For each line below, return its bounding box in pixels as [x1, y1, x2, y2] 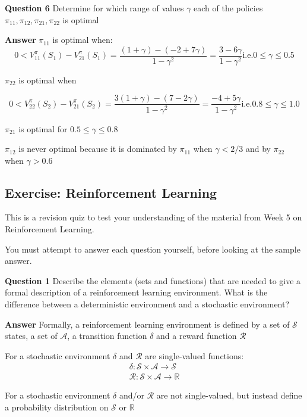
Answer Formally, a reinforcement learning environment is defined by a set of [5, 318, 290, 330]
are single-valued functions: [145, 349, 244, 362]
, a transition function [67, 329, 147, 342]
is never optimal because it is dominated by [18, 142, 177, 155]
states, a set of [5, 329, 58, 342]
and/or [119, 389, 144, 402]
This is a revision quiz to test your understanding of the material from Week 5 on [5, 211, 302, 223]
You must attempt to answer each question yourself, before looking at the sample [5, 242, 300, 255]
